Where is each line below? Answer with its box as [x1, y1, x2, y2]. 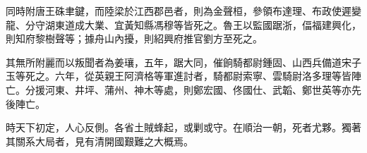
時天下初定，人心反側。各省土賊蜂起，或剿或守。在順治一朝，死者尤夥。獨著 [6, 120, 361, 135]
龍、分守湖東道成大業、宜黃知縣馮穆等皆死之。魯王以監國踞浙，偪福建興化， [6, 17, 361, 32]
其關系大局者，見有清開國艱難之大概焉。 [6, 133, 193, 148]
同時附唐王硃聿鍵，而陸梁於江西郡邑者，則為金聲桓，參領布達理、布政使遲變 [6, 4, 361, 18]
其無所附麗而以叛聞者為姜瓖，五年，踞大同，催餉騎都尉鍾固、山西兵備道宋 [6, 54, 351, 69]
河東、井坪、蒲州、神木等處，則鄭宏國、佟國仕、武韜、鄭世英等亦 [44, 82, 351, 97]
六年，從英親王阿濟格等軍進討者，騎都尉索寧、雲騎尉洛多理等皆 [54, 68, 351, 83]
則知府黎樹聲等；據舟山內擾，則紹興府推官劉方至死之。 [6, 31, 263, 46]
